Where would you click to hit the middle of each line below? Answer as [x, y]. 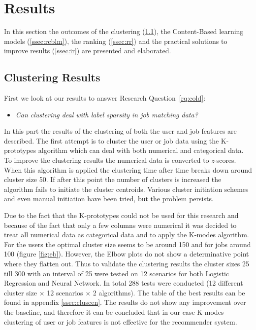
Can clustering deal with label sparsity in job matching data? [107, 114]
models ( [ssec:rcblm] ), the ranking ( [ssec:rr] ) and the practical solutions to [116, 41]
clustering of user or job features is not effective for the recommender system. [121, 321]
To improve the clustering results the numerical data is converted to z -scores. [120, 160]
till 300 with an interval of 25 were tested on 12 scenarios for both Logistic [117, 273]
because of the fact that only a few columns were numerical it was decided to [120, 225]
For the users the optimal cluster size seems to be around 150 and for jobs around [128, 244]
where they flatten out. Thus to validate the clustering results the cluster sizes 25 [127, 264]
